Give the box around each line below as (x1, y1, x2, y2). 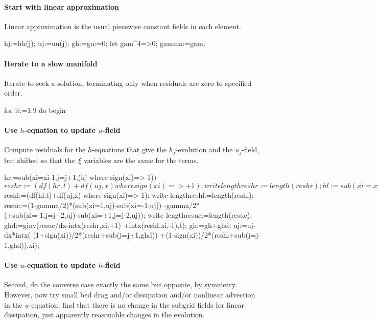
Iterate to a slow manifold (4, 58, 98, 68)
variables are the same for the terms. (84, 154, 199, 165)
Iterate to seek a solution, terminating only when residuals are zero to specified (4, 77, 252, 88)
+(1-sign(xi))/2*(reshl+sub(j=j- (160, 229, 261, 240)
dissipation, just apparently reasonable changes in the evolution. (4, 309, 205, 320)
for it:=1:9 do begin (4, 104, 66, 115)
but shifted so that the (4, 154, 75, 165)
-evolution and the (175, 144, 233, 155)
